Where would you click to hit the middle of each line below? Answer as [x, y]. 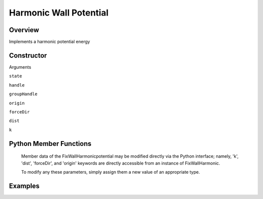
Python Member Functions [50, 144]
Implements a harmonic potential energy [49, 42]
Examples [24, 186]
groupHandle [23, 94]
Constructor [28, 55]
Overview [24, 30]
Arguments [20, 67]
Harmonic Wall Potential [59, 13]
